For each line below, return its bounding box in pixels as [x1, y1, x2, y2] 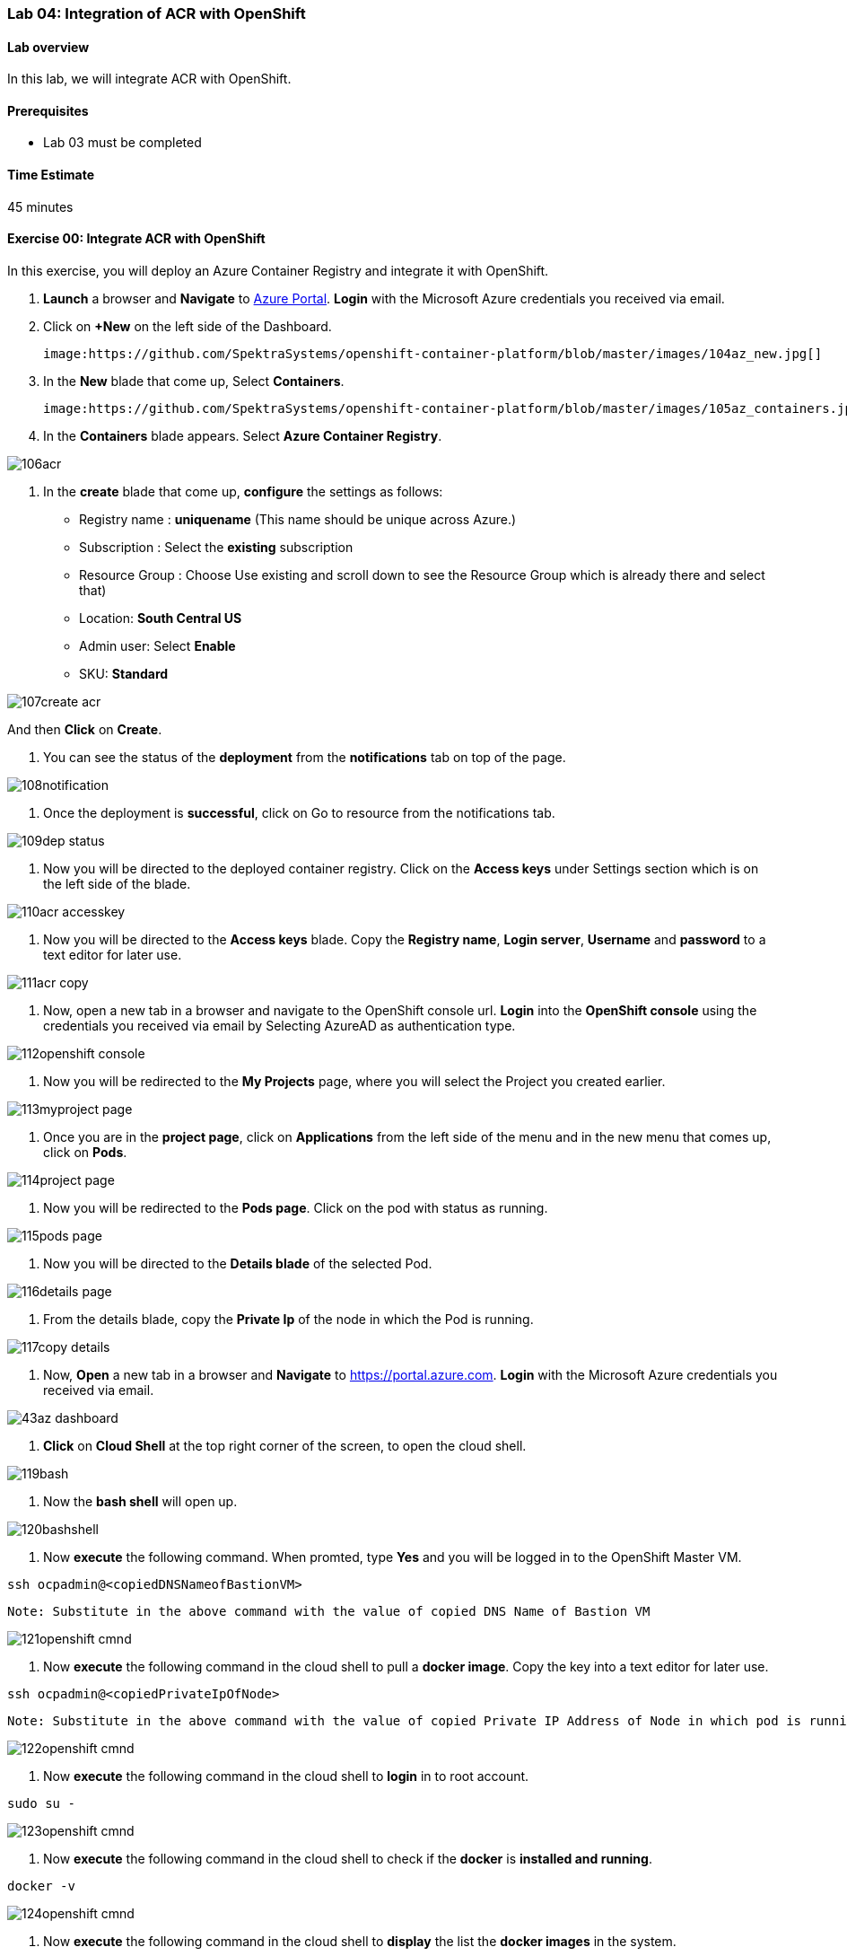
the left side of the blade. [43, 875, 191, 891]
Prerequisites [7, 102, 89, 118]
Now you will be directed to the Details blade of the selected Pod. [43, 1255, 432, 1271]
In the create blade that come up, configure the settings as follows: [43, 483, 443, 499]
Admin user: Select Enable [79, 637, 236, 653]
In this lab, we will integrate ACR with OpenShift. [7, 71, 292, 87]
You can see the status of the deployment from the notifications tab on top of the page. [43, 749, 566, 765]
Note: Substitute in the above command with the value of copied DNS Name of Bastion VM [7, 1603, 651, 1618]
